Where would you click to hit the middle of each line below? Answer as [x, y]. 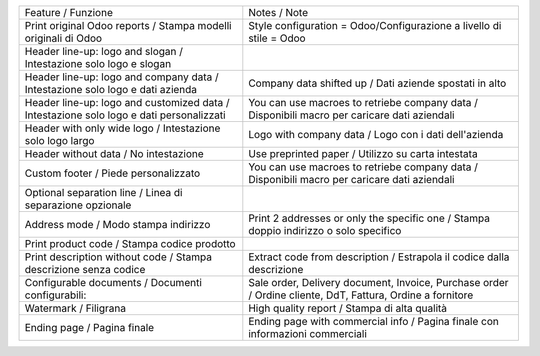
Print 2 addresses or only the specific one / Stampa [369, 218]
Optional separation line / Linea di [103, 192]
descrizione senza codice [85, 269]
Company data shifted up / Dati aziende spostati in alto [377, 83]
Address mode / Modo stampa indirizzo [117, 224]
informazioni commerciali [307, 333]
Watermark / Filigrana [75, 308]
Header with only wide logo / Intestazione [122, 128]
